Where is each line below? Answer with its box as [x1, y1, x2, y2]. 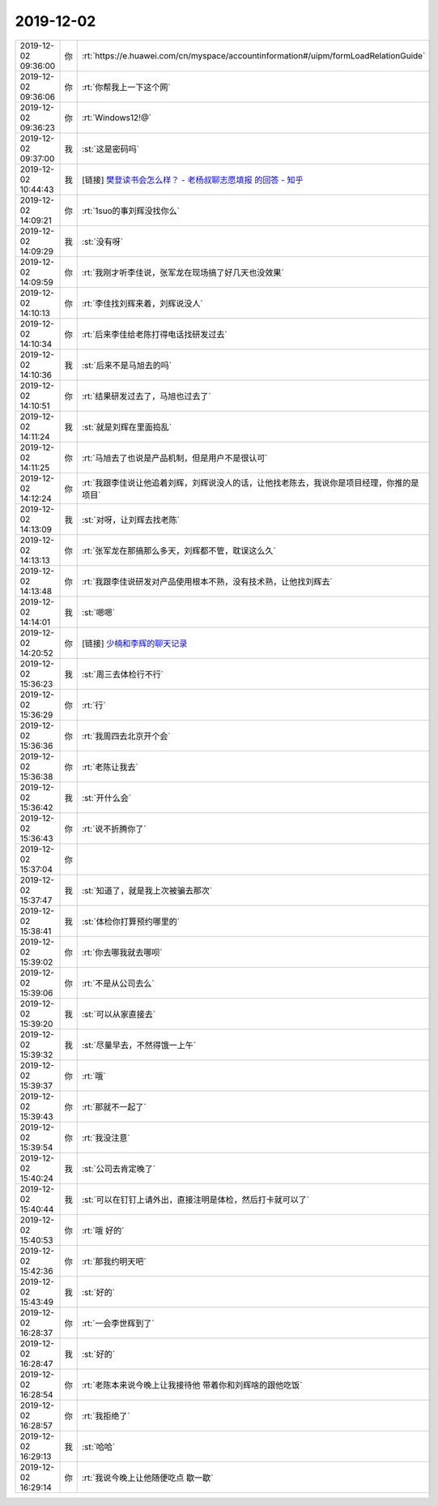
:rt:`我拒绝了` [81, 1410, 130, 1422]
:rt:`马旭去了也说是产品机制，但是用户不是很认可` [81, 452, 268, 464]
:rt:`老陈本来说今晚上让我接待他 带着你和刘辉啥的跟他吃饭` [81, 1379, 303, 1390]
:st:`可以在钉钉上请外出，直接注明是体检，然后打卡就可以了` [81, 1194, 310, 1205]
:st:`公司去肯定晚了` [81, 1163, 156, 1174]
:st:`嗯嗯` [81, 606, 116, 618]
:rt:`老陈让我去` [81, 761, 138, 772]
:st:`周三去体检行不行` [81, 669, 164, 680]
